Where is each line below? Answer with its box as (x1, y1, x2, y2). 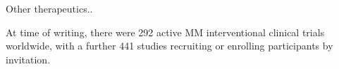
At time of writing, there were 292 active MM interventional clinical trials (6, 24, 325, 39)
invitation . (6, 52, 51, 66)
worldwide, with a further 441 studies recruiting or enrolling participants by (6, 38, 333, 53)
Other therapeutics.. (6, 1, 93, 15)
